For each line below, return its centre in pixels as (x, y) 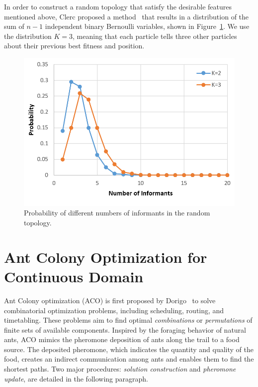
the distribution (28, 36)
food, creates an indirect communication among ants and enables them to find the (129, 359)
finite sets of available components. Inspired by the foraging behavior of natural (125, 329)
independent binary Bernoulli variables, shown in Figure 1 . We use (147, 26)
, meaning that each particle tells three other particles (155, 36)
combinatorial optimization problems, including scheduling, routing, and (114, 310)
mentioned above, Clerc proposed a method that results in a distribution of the (127, 16)
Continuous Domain (74, 276)
